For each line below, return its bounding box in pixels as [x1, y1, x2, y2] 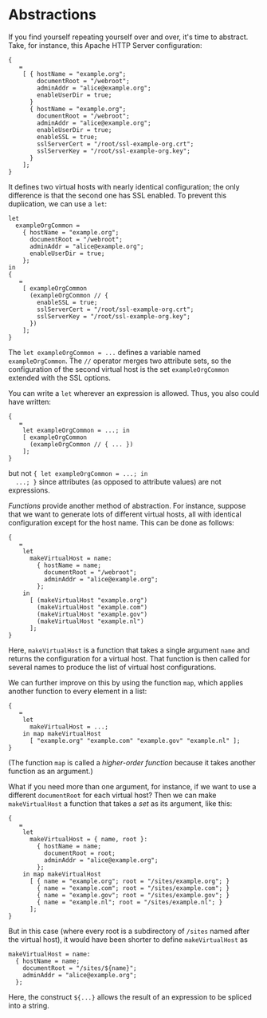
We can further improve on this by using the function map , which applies [8, 677, 244, 687]
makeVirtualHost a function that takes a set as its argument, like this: [8, 798, 233, 808]
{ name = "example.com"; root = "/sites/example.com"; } [37, 884, 230, 892]
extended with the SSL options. [8, 373, 112, 382]
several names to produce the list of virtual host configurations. [8, 662, 217, 672]
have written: [8, 397, 52, 406]
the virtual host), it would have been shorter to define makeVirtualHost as [8, 934, 249, 944]
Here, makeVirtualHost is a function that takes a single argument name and [8, 645, 249, 655]
